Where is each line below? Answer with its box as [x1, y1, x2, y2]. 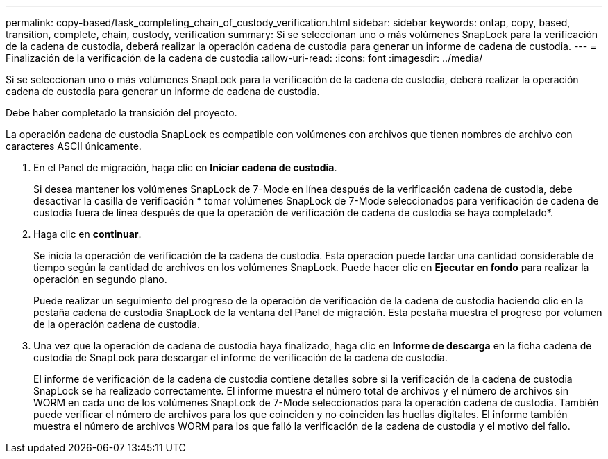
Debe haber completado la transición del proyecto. [6, 107, 237, 119]
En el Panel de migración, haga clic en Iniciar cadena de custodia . [33, 162, 337, 173]
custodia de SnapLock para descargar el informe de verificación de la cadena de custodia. [33, 352, 448, 363]
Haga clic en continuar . [33, 228, 142, 240]
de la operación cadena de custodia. [33, 318, 200, 330]
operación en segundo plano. [33, 273, 167, 285]
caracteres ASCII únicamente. [6, 140, 142, 152]
